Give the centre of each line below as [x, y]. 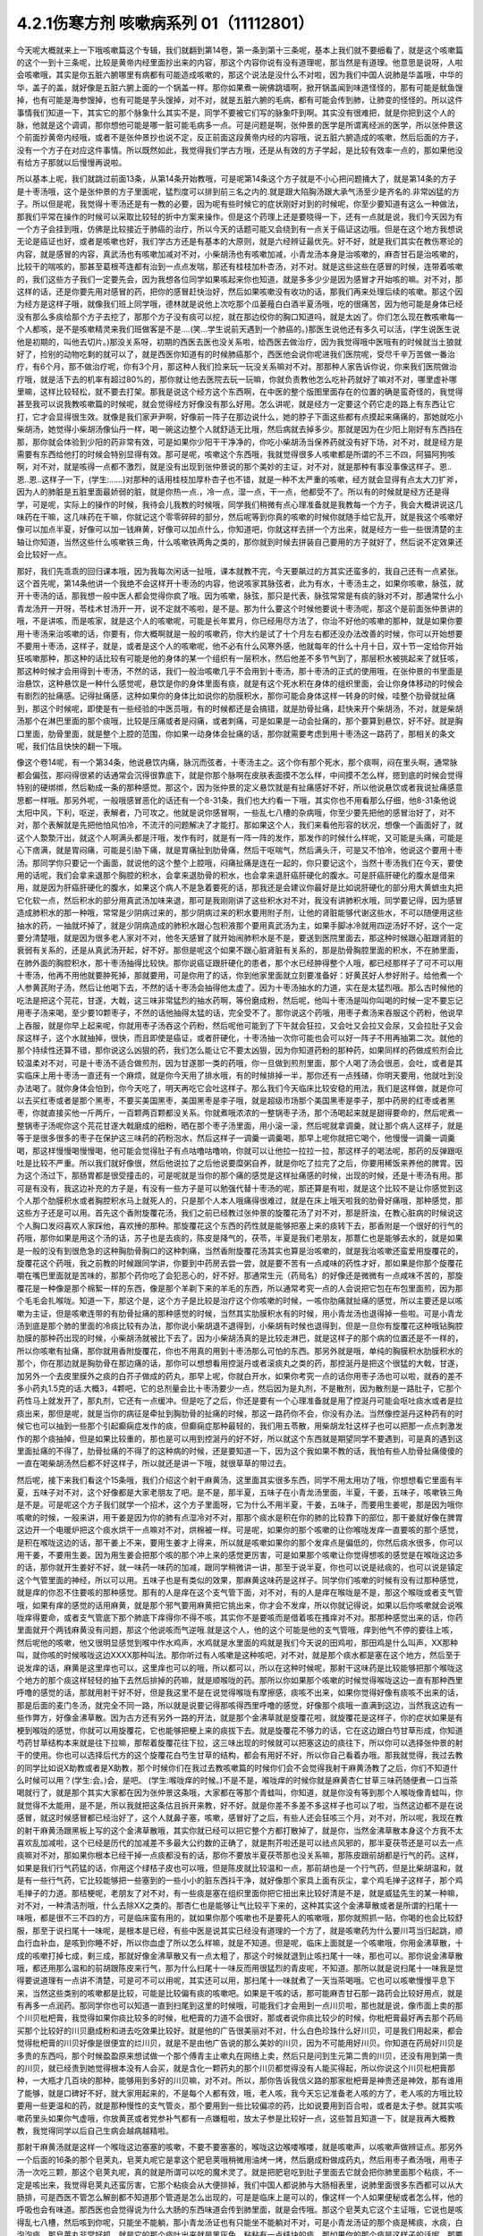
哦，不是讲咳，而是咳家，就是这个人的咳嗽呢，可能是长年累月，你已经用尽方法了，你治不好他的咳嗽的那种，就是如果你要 [240, 621]
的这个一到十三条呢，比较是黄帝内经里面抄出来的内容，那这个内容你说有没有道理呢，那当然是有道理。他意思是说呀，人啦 [240, 62]
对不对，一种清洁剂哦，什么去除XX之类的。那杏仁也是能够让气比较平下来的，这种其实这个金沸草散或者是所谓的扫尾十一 [237, 1905]
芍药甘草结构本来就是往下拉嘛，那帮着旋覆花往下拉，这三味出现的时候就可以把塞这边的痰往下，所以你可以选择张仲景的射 [240, 1742]
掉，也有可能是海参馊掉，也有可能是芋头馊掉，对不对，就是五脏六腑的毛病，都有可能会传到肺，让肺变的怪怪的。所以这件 [240, 100]
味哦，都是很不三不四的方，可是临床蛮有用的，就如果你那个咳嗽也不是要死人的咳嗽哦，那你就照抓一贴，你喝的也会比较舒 [240, 1918]
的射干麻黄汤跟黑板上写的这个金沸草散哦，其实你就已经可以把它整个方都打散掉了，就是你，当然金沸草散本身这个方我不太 [240, 1830]
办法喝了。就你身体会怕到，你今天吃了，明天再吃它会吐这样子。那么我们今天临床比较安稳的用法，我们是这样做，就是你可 [240, 1088]
